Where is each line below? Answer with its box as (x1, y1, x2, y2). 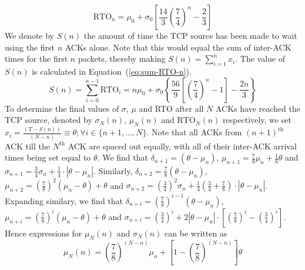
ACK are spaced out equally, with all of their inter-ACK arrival (68, 139, 297, 152)
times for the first (5, 52, 68, 65)
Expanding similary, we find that (5, 194, 123, 206)
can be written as (165, 226, 227, 239)
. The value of (235, 52, 286, 65)
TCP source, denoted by (5, 114, 92, 126)
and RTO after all (139, 102, 204, 114)
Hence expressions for (5, 226, 82, 239)
